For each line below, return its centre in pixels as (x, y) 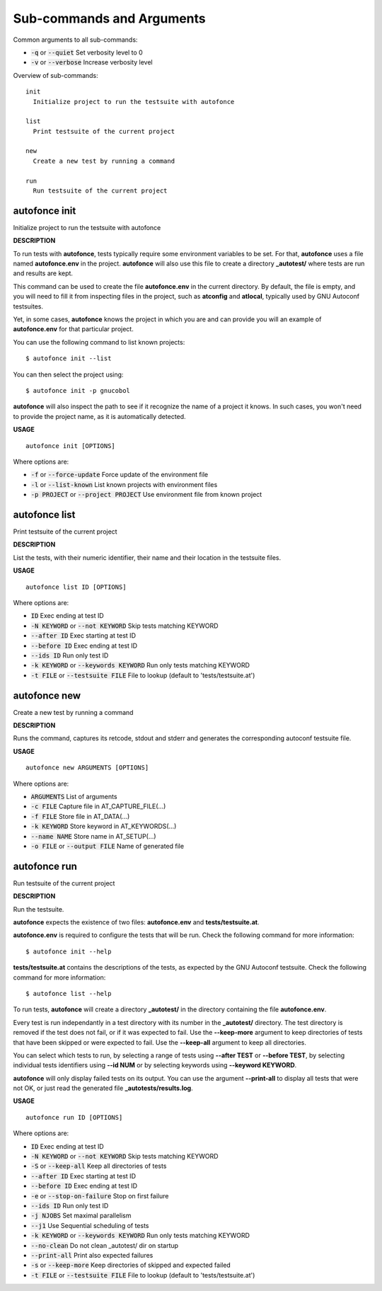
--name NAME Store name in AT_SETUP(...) (93, 836)
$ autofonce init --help (69, 951)
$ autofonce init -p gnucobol (78, 390)
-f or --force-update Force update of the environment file (120, 475)
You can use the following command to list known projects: (99, 342)
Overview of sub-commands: (56, 75)
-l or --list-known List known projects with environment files (124, 484)
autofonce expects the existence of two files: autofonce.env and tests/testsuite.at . (136, 922)
